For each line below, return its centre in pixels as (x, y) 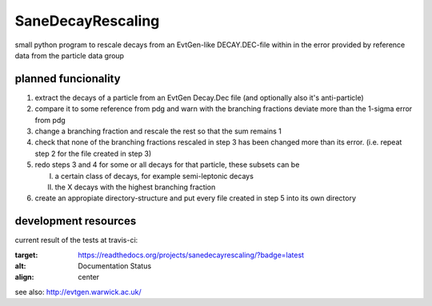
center (89, 277)
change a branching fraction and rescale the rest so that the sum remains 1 (158, 131)
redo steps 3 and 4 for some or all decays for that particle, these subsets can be (167, 165)
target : (26, 255)
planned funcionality (68, 79)
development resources (76, 221)
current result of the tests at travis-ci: (76, 240)
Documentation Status (115, 266)
